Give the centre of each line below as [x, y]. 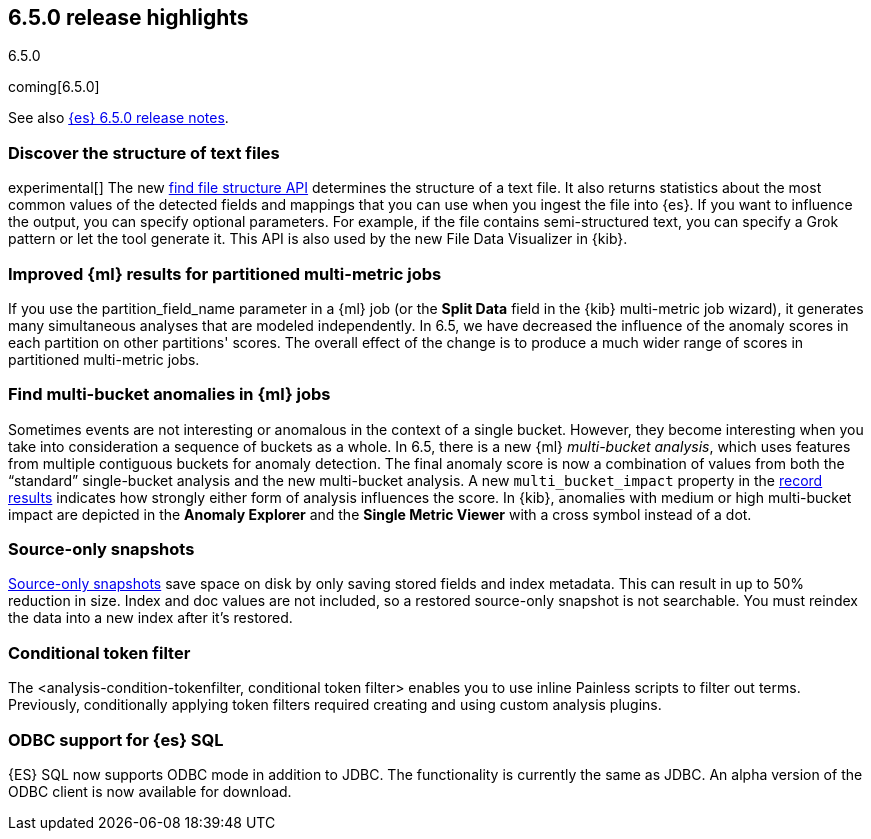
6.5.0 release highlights [128, 17]
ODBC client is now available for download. [150, 791]
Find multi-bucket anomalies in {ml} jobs [169, 394]
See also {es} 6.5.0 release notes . [118, 118]
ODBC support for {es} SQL [116, 739]
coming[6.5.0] [54, 87]
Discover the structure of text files [144, 152]
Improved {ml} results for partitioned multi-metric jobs [225, 273]
